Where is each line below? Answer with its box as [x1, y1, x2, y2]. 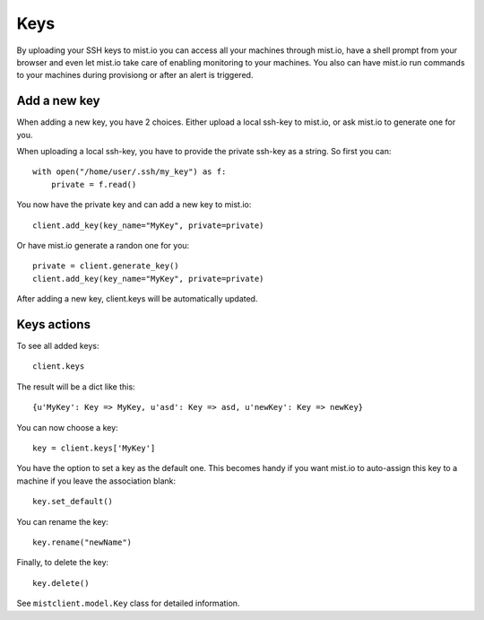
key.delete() [32, 578, 90, 588]
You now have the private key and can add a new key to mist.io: [16, 199, 252, 210]
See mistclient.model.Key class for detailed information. [16, 598, 240, 609]
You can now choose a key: [16, 422, 118, 432]
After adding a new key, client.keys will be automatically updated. [16, 293, 258, 304]
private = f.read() [50, 179, 137, 189]
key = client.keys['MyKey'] [32, 443, 156, 453]
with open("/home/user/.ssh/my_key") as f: [32, 167, 227, 177]
